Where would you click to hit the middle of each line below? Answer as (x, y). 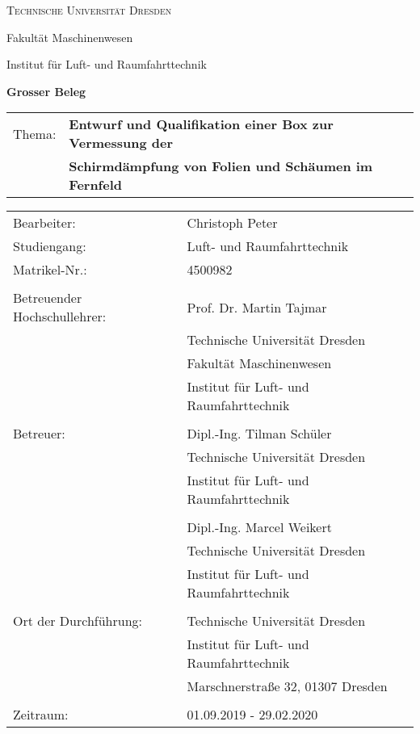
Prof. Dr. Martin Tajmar (257, 307)
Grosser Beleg (46, 91)
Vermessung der (121, 143)
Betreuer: (39, 434)
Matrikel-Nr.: (50, 270)
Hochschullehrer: (60, 317)
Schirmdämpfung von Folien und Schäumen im (221, 166)
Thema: (35, 133)
